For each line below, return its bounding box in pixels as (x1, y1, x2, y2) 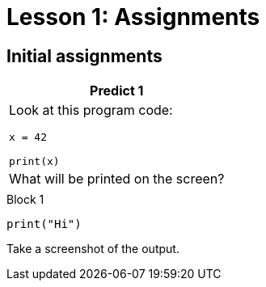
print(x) (9, 155, 60, 168)
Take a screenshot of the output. (6, 242, 179, 256)
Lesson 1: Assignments (6, 3, 260, 31)
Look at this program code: (9, 102, 173, 119)
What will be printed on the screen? (9, 171, 225, 188)
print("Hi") (6, 217, 82, 231)
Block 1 (6, 192, 44, 207)
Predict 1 (90, 82, 144, 99)
